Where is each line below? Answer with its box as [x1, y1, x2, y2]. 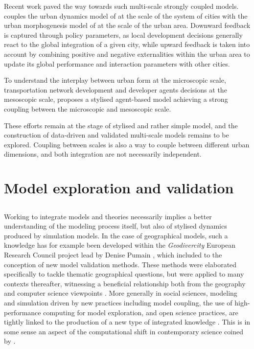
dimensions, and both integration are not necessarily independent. [4, 149, 202, 159]
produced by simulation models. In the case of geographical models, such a [4, 230, 228, 240]
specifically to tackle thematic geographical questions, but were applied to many [4, 269, 244, 279]
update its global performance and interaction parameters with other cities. [4, 58, 230, 69]
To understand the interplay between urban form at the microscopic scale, [4, 75, 226, 85]
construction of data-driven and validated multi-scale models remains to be [4, 130, 229, 140]
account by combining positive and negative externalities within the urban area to [4, 48, 250, 59]
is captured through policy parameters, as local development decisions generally [4, 29, 243, 40]
